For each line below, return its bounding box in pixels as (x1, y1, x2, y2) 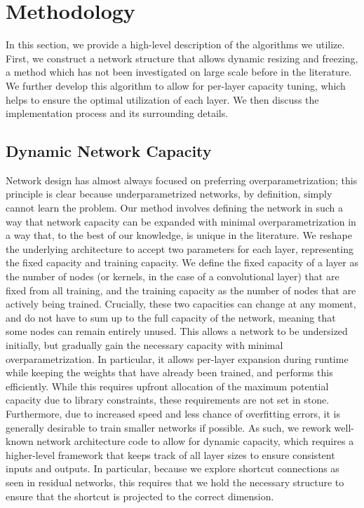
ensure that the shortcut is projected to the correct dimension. (6, 488, 274, 503)
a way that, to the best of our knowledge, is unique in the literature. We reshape (6, 228, 352, 242)
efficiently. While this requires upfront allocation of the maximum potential (6, 378, 329, 393)
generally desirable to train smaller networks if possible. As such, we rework (6, 420, 331, 434)
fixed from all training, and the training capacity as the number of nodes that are (6, 282, 356, 297)
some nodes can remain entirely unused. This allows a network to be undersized (6, 324, 348, 338)
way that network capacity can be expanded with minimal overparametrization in (6, 214, 356, 228)
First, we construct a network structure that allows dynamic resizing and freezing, (6, 50, 358, 65)
